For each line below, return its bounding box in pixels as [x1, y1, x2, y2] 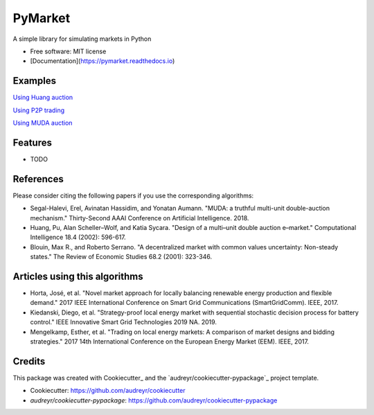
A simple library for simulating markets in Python [12, 35, 152, 43]
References [12, 173, 64, 185]
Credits [12, 355, 46, 367]
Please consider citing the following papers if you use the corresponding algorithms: [12, 191, 254, 200]
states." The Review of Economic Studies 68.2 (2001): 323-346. [30, 253, 213, 261]
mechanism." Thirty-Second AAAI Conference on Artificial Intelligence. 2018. [30, 213, 249, 222]
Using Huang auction [12, 94, 73, 102]
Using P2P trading [12, 106, 65, 114]
